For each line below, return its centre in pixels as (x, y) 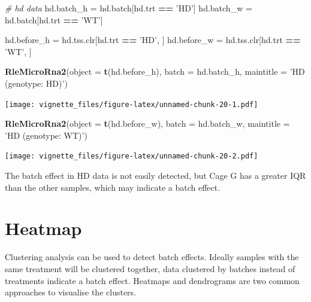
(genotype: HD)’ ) (36, 83)
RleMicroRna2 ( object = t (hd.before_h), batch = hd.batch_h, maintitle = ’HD (155, 71)
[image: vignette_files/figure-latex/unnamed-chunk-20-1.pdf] (132, 104)
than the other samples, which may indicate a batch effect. (113, 187)
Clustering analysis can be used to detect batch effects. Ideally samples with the (152, 257)
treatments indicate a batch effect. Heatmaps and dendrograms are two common (152, 280)
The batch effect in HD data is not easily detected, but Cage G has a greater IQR (155, 176)
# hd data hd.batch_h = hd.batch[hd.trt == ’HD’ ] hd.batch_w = (129, 8)
